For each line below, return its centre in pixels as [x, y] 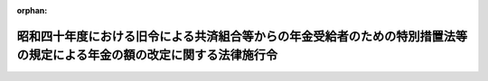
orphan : [32, 10]
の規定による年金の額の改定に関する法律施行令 [147, 55]
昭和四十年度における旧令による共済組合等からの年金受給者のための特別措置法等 [242, 36]
